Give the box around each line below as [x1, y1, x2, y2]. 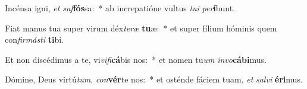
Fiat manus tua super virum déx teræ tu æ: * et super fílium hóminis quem [5, 21, 277, 34]
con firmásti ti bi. [5, 33, 64, 46]
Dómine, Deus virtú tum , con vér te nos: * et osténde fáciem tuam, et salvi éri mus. [5, 73, 303, 85]
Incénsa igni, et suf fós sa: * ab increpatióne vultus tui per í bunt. [5, 2, 236, 14]
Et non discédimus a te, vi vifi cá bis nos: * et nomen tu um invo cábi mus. [5, 53, 267, 65]
